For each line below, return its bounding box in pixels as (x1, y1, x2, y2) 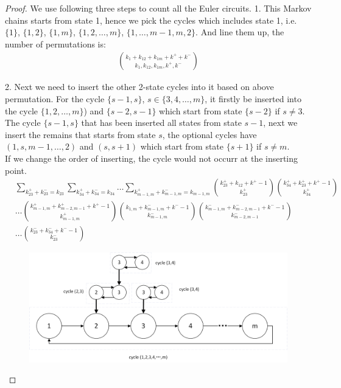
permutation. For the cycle (5, 92, 105, 105)
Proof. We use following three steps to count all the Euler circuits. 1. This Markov (5, 2, 312, 14)
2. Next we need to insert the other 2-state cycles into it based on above (5, 80, 274, 93)
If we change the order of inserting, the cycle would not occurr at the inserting (5, 151, 298, 164)
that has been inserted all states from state (81, 116, 242, 129)
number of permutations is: (5, 37, 106, 50)
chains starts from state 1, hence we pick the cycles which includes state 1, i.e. (5, 13, 297, 26)
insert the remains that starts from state (5, 128, 156, 140)
